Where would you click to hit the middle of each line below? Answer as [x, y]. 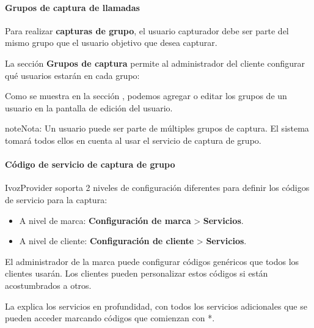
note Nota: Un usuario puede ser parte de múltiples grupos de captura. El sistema [157, 128]
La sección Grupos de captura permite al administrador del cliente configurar [155, 63]
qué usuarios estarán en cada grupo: [72, 75]
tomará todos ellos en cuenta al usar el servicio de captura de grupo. [133, 140]
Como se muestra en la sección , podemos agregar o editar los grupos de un [146, 96]
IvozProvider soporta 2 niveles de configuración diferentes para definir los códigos [157, 188]
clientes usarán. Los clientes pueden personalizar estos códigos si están [137, 273]
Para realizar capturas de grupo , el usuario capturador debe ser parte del [147, 30]
